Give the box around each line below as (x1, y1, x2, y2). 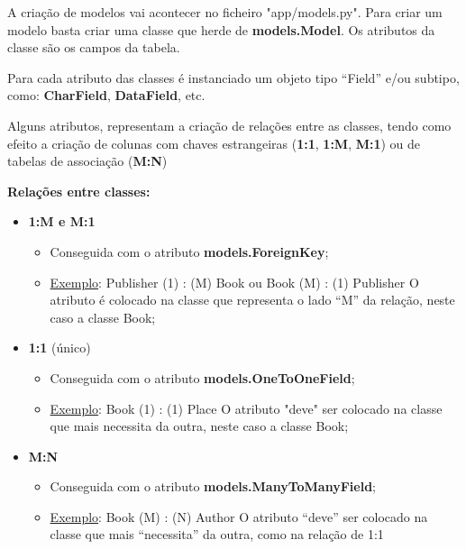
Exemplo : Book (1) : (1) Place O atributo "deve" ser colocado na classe (50, 398, 443, 417)
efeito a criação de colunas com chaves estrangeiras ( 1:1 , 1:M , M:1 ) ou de (7, 133, 421, 152)
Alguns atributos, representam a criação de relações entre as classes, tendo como (7, 115, 452, 134)
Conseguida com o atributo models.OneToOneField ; (50, 368, 355, 387)
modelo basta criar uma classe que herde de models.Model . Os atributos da (7, 20, 435, 39)
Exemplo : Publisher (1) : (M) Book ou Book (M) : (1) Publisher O (50, 272, 419, 291)
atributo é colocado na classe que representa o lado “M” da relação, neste (50, 290, 455, 309)
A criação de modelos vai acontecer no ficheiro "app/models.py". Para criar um (7, 3, 443, 21)
